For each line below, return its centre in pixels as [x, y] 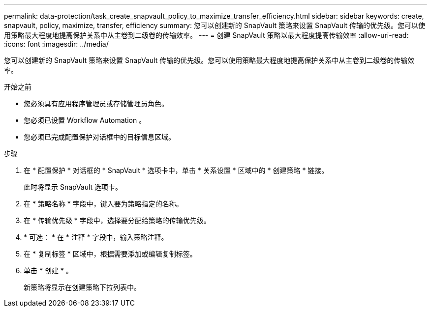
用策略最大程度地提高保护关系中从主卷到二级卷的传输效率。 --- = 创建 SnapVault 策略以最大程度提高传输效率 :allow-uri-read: [206, 35]
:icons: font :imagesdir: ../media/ [56, 44]
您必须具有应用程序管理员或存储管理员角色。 [96, 103]
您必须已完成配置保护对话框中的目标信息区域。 [99, 137]
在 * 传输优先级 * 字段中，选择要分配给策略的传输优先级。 [117, 220]
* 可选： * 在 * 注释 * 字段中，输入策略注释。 [96, 237]
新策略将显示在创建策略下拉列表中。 [82, 287]
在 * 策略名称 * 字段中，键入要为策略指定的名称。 [103, 204]
